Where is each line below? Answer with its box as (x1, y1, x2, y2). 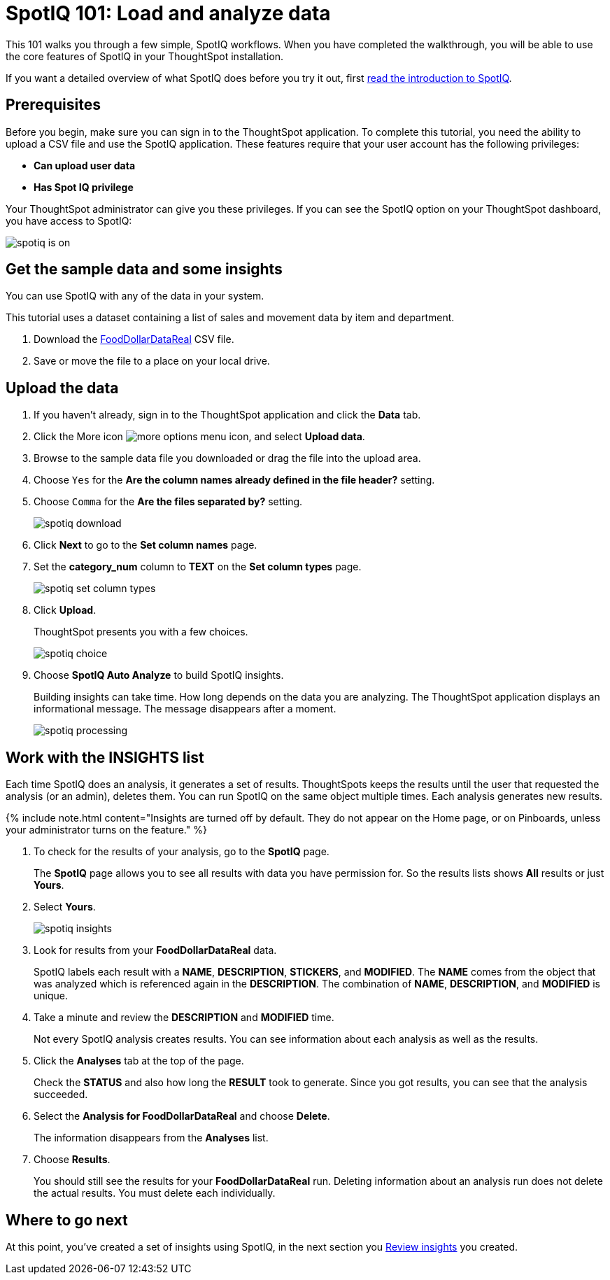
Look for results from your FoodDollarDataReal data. (34, 944, 277, 957)
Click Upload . (34, 604, 97, 617)
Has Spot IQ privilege (34, 181, 134, 193)
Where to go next (6, 1211, 128, 1229)
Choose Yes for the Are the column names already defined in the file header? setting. (34, 474, 435, 486)
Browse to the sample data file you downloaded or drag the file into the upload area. (34, 452, 421, 465)
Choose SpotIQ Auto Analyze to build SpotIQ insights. (34, 669, 284, 682)
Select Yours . (34, 901, 96, 913)
